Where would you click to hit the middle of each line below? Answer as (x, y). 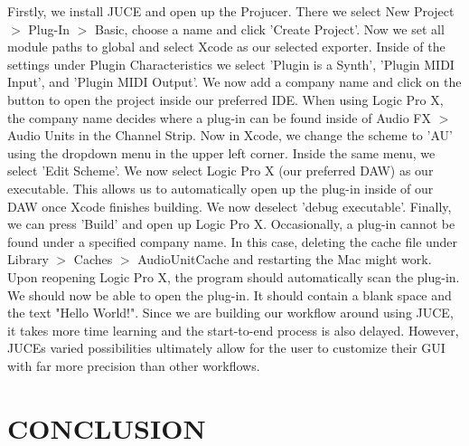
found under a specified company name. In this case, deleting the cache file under (233, 241)
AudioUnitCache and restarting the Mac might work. (285, 259)
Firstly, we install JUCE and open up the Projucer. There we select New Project (231, 11)
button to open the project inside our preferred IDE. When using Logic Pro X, (225, 99)
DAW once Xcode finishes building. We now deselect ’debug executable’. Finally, (230, 206)
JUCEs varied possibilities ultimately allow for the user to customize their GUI (226, 348)
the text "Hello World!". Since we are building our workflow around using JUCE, (230, 313)
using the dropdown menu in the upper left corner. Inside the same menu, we (221, 152)
